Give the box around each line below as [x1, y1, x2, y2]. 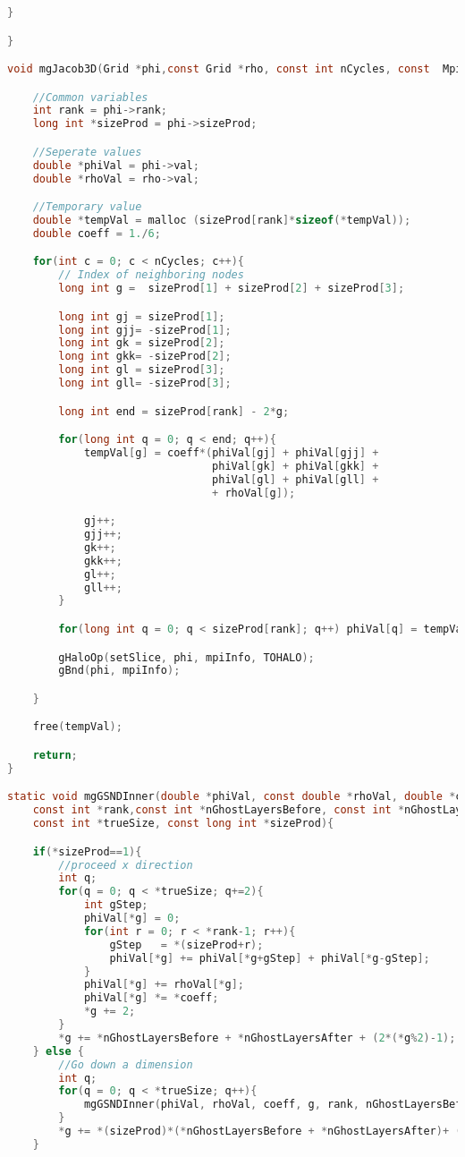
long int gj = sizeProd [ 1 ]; [58, 310, 225, 323]
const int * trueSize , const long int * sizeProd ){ [32, 817, 334, 830]
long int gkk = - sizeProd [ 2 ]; [58, 350, 232, 363]
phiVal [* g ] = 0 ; [83, 912, 181, 925]
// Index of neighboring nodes [58, 268, 244, 282]
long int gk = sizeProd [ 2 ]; [58, 336, 225, 350]
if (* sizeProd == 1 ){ [32, 845, 142, 858]
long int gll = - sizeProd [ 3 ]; [58, 377, 232, 390]
